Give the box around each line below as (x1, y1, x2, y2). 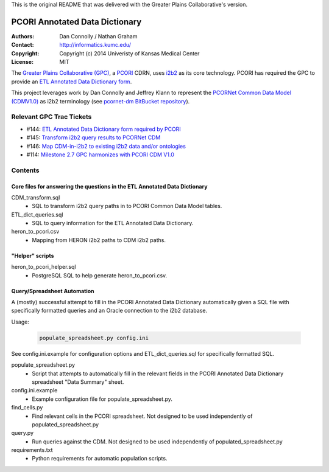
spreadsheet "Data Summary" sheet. (32, 378, 124, 386)
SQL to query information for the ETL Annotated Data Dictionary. (32, 220, 194, 227)
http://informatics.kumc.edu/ (59, 41, 131, 49)
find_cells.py (11, 404, 43, 411)
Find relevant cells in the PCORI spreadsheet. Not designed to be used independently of (32, 412, 253, 420)
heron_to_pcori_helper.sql (11, 263, 76, 271)
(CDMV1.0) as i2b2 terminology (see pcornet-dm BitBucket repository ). (11, 97, 190, 105)
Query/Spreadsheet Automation (11, 287, 94, 294)
